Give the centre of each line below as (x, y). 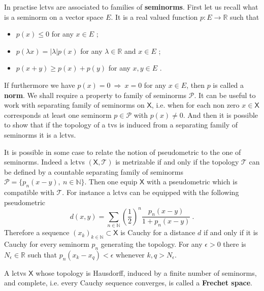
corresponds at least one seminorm (58, 115)
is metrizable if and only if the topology (177, 162)
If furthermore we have (40, 85)
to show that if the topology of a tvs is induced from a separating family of (121, 125)
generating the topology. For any (152, 244)
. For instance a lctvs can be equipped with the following (151, 192)
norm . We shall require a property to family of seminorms (95, 95)
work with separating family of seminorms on (74, 105)
